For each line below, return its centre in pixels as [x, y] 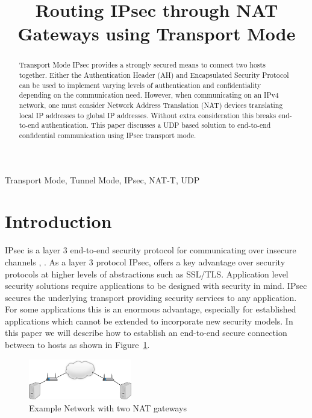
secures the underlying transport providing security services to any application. [151, 297]
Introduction [58, 221]
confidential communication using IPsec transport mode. [108, 135]
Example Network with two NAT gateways [108, 408]
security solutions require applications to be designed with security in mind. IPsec [156, 286]
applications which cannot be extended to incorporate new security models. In [149, 321]
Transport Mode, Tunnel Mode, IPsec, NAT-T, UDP [102, 179]
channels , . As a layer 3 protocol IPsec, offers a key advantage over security [145, 261]
